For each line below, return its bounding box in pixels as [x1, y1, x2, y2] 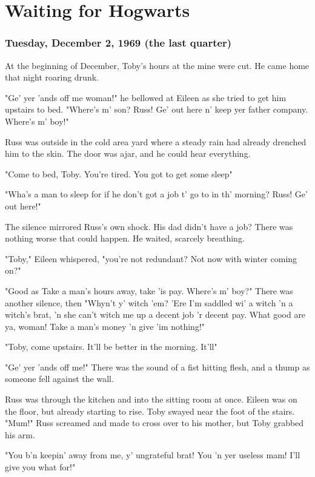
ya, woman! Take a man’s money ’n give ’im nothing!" [5, 320, 205, 332]
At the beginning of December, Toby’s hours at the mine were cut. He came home [5, 59, 310, 71]
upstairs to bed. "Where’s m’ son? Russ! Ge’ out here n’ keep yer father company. [5, 103, 308, 116]
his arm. [5, 428, 35, 441]
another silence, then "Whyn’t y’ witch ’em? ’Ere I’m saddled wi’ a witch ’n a [5, 296, 293, 309]
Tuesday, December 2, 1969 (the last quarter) [5, 35, 232, 50]
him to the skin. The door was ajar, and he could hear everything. [5, 147, 251, 160]
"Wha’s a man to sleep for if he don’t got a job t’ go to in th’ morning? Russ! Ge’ [5, 188, 308, 200]
